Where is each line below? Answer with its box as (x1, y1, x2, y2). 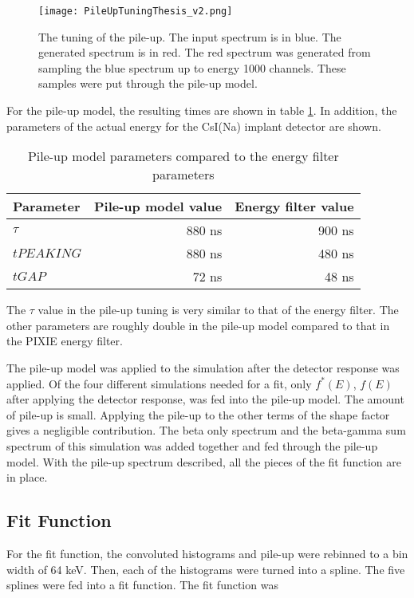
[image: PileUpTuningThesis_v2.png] (38, 6, 233, 17)
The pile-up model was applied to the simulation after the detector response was (6, 360, 400, 376)
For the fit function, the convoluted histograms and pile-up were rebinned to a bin (6, 545, 408, 561)
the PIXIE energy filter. (6, 332, 123, 349)
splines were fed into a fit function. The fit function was (6, 576, 278, 593)
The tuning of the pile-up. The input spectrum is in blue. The (38, 28, 341, 45)
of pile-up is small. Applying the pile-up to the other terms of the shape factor (6, 406, 390, 423)
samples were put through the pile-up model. (38, 75, 258, 92)
